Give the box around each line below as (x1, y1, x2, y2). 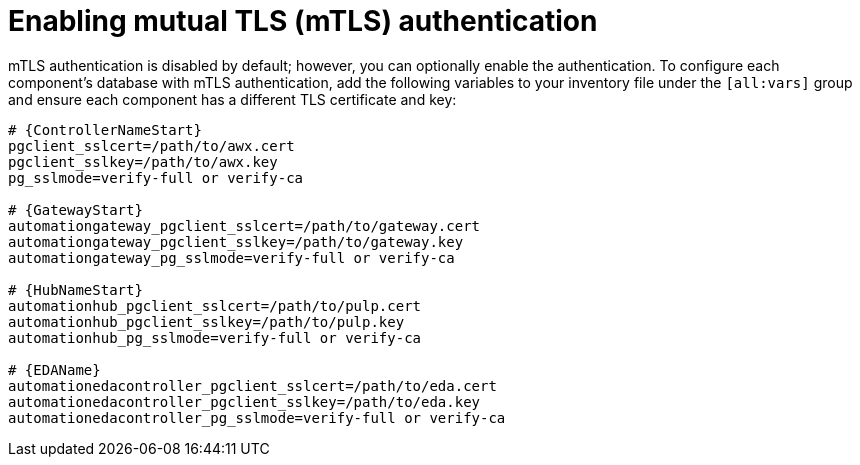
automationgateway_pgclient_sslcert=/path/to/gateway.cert (8, 217, 481, 234)
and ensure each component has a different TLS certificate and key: (8, 90, 457, 108)
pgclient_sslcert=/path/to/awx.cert (8, 137, 295, 154)
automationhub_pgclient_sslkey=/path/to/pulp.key (8, 313, 405, 330)
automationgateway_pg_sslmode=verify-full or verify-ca (8, 249, 455, 266)
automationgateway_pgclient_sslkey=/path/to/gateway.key (8, 233, 464, 250)
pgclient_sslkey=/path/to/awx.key (8, 153, 278, 170)
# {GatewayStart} (8, 201, 143, 218)
